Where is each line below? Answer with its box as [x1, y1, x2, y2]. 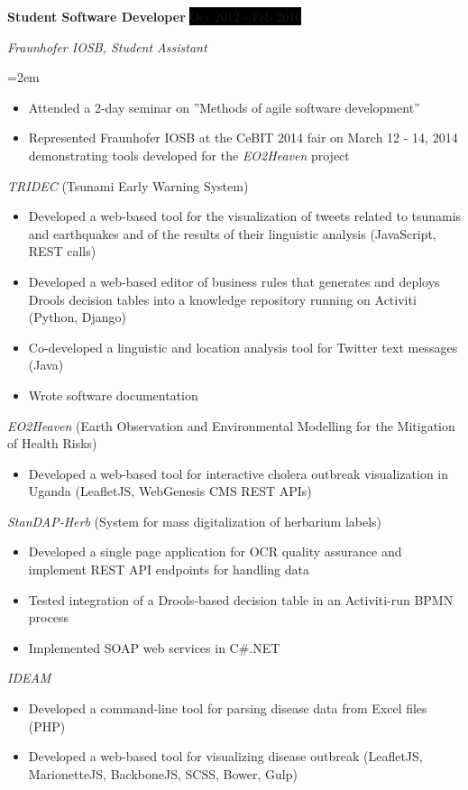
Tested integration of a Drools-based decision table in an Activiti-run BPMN [28, 590, 454, 609]
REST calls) [28, 242, 96, 261]
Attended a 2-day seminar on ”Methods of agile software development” [28, 97, 420, 116]
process [28, 608, 69, 627]
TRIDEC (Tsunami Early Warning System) [7, 176, 249, 195]
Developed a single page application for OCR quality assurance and [28, 542, 402, 561]
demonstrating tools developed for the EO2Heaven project [28, 145, 350, 164]
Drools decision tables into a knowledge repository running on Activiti [28, 289, 417, 308]
